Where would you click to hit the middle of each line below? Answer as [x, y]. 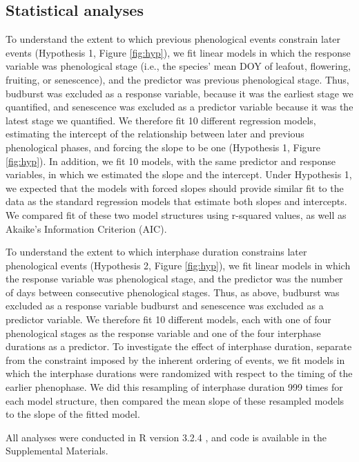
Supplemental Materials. [57, 451]
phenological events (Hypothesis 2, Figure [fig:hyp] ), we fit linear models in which [178, 265]
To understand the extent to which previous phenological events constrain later [173, 39]
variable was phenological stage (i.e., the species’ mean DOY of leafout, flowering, [178, 66]
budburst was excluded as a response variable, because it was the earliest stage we [179, 93]
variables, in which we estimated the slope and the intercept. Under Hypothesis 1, [179, 174]
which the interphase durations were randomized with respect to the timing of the [179, 373]
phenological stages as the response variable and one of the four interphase [163, 333]
